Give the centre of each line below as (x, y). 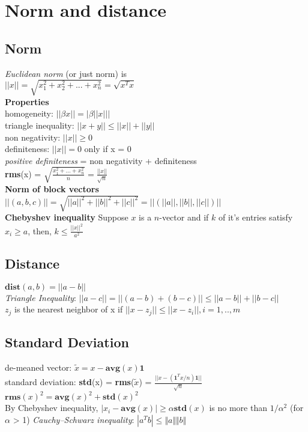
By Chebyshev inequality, (52, 408)
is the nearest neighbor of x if (69, 309)
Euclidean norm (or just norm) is (66, 73)
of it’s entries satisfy (255, 217)
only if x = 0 (108, 149)
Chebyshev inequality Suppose (67, 217)
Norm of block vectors (52, 188)
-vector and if (184, 217)
